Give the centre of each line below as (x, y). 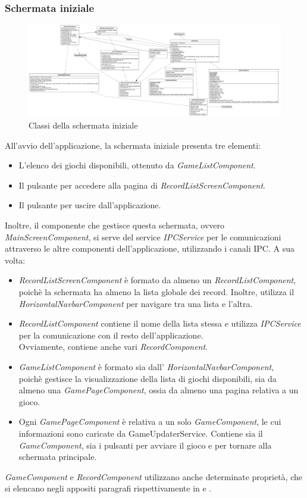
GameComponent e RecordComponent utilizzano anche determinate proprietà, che (153, 476)
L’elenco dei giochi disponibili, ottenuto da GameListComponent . (137, 165)
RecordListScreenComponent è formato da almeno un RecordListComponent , (157, 280)
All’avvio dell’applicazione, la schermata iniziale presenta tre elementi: (133, 145)
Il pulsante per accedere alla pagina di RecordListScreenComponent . (142, 185)
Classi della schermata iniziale (83, 125)
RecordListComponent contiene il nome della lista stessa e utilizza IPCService (160, 323)
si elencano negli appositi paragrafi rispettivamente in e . (108, 488)
